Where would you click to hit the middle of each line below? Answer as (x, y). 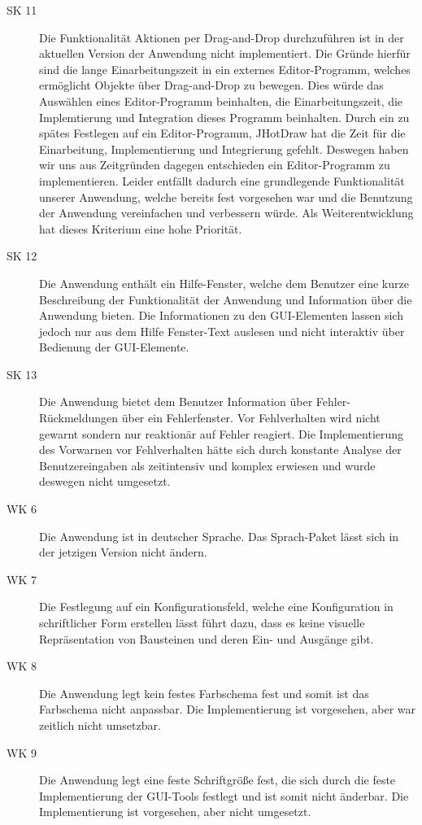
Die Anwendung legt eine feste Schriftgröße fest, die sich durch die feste (218, 780)
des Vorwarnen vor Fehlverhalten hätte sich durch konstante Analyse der (220, 450)
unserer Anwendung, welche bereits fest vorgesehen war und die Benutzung (226, 196)
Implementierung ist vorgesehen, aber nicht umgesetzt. (175, 812)
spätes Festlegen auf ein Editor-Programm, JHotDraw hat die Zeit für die (222, 133)
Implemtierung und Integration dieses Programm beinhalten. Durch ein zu (224, 117)
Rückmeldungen (79, 418)
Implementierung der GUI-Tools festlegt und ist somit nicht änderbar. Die (224, 795)
